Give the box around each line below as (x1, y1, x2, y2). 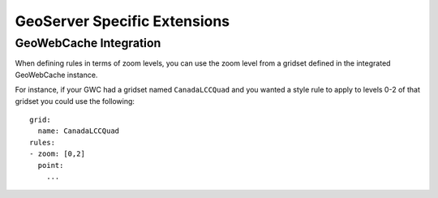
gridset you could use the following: (15, 96, 135, 105)
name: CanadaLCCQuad (37, 127, 120, 136)
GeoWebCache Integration (15, 36, 161, 50)
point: (37, 161, 64, 170)
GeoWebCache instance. (15, 70, 98, 80)
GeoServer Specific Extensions (15, 12, 230, 30)
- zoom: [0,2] (29, 149, 85, 158)
